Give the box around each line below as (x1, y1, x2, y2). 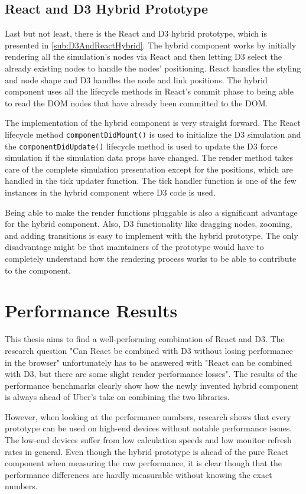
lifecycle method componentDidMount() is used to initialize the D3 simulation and (5, 128, 301, 140)
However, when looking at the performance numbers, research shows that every (5, 410, 291, 422)
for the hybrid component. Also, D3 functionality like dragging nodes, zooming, (5, 217, 292, 230)
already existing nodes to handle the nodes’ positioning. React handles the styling (5, 61, 301, 74)
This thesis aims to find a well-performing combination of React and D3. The (5, 333, 285, 345)
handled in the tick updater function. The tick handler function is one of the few (5, 174, 297, 187)
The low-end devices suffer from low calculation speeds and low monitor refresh (5, 434, 292, 446)
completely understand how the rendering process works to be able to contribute (5, 252, 297, 265)
